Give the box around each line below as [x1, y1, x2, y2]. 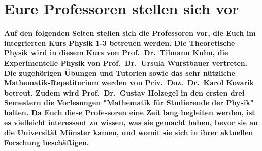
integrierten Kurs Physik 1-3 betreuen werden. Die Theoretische [4, 37, 235, 48]
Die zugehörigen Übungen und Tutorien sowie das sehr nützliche [4, 67, 235, 78]
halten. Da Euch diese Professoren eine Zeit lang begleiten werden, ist [4, 107, 255, 117]
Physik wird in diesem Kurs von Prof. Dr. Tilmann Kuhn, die [4, 47, 228, 58]
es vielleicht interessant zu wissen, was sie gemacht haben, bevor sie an [4, 117, 258, 128]
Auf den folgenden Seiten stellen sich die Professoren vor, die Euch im [4, 27, 256, 38]
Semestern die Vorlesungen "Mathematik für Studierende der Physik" [4, 97, 254, 108]
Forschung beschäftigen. [4, 137, 89, 147]
